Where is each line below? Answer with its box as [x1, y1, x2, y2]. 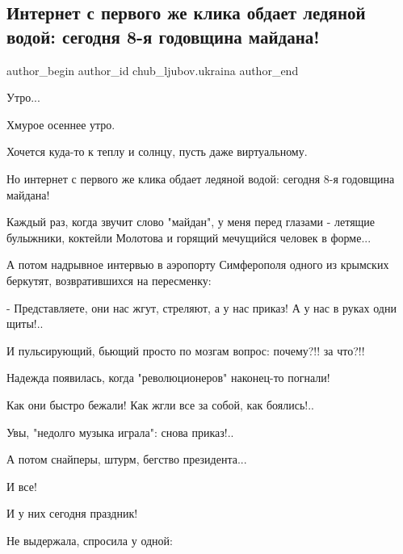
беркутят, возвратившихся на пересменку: [6, 271, 212, 288]
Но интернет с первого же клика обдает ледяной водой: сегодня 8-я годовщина [6, 170, 395, 187]
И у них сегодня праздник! [6, 505, 138, 522]
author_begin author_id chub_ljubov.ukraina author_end [6, 61, 299, 78]
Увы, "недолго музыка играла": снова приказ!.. [6, 423, 234, 440]
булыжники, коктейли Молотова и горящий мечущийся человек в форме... [6, 229, 372, 246]
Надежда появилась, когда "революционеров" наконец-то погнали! [6, 369, 330, 386]
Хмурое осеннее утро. [6, 115, 115, 132]
